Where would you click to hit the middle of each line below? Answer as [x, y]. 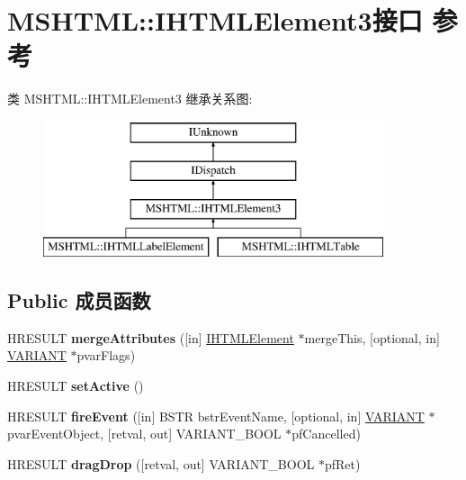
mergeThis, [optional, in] [372, 337]
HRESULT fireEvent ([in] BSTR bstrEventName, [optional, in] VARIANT [216, 416]
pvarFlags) [106, 355]
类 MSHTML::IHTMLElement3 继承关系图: [130, 99]
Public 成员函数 [79, 300]
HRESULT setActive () [76, 386]
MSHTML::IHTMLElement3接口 [215, 20]
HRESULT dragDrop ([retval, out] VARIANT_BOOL [161, 463]
